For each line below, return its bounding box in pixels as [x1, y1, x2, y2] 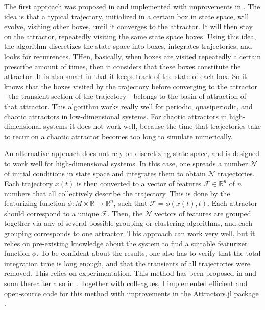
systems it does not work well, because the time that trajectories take [43, 121, 261, 132]
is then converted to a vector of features [77, 178, 202, 189]
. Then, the [107, 208, 143, 218]
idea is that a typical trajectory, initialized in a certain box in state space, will [4, 11, 249, 21]
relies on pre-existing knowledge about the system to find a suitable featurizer [4, 238, 248, 248]
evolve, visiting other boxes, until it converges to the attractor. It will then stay [4, 21, 253, 32]
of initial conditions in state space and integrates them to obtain [4, 168, 206, 178]
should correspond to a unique [4, 208, 99, 218]
